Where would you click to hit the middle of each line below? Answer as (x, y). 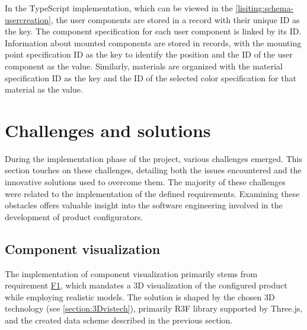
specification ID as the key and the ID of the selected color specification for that (151, 77)
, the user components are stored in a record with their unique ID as (175, 19)
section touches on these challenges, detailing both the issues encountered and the (153, 170)
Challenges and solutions (108, 130)
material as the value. (44, 89)
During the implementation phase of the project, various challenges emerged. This (153, 158)
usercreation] (28, 19)
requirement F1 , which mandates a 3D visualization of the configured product (146, 285)
